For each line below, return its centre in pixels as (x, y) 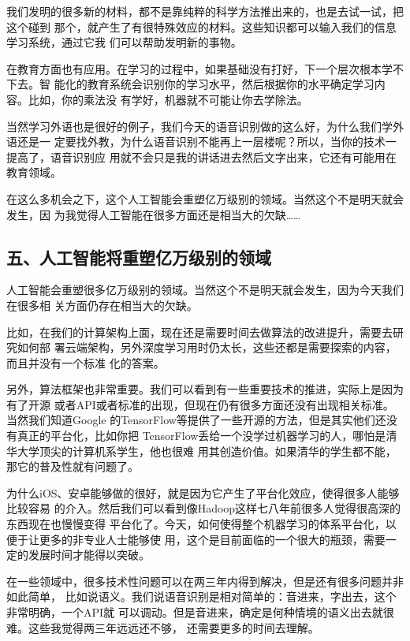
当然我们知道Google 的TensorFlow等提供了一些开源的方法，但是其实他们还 (196, 420)
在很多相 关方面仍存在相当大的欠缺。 (102, 305)
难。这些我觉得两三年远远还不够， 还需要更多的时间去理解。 (163, 627)
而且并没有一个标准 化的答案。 (86, 362)
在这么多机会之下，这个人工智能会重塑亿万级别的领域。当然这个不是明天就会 (205, 198)
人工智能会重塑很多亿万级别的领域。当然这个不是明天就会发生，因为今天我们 (205, 290)
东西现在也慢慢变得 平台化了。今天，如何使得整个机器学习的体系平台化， (196, 524)
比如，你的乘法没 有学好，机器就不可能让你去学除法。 (168, 99)
